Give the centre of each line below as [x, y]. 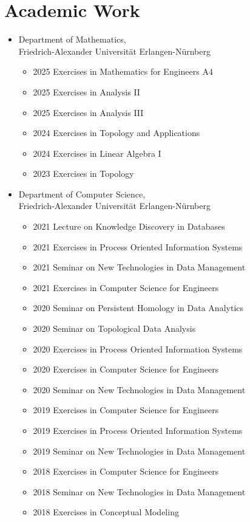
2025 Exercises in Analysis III [88, 112]
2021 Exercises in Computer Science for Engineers [126, 287]
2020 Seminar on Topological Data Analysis [114, 328]
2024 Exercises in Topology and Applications [117, 133]
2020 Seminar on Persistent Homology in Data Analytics [138, 308]
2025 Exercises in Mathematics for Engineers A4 [123, 71]
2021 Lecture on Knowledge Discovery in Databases [129, 226]
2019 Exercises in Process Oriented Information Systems [138, 430]
